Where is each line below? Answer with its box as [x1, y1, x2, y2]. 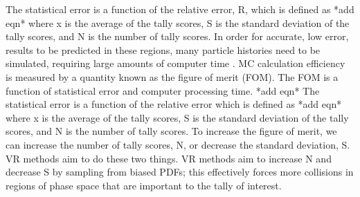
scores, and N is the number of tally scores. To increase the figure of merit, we [6, 124, 337, 138]
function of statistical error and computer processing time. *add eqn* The [6, 83, 320, 97]
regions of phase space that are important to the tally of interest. [6, 178, 282, 192]
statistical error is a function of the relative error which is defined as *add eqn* [6, 97, 342, 111]
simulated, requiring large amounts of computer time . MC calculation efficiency [6, 56, 345, 71]
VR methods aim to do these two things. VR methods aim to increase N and [6, 151, 332, 165]
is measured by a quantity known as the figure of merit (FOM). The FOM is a [6, 69, 339, 84]
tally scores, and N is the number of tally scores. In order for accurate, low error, [6, 29, 349, 44]
